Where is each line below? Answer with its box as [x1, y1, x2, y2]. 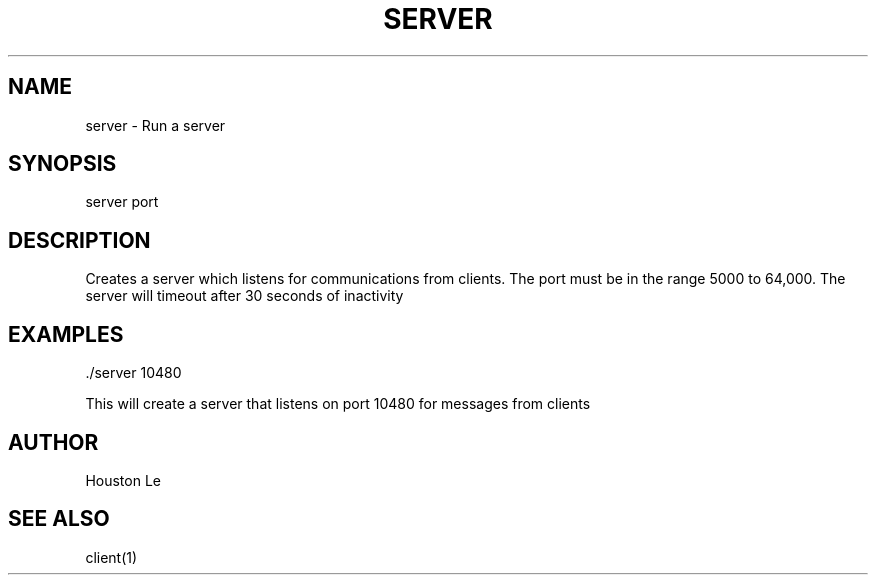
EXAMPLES [8, 321, 124, 347]
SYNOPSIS [8, 151, 117, 177]
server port [85, 193, 159, 211]
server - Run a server [85, 116, 226, 134]
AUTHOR [8, 429, 99, 455]
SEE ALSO [8, 506, 110, 532]
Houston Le [85, 471, 161, 489]
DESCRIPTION [8, 227, 151, 253]
